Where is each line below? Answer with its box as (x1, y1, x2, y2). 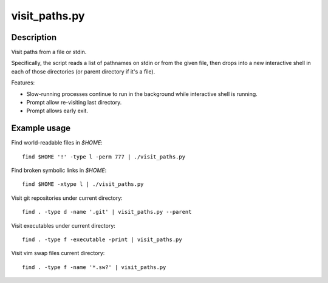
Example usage (11, 123, 71, 134)
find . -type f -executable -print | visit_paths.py (22, 236, 182, 243)
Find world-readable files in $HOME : (11, 139, 103, 146)
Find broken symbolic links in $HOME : (11, 167, 107, 174)
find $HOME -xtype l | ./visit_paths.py (22, 181, 144, 188)
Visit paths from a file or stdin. (11, 49, 87, 56)
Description (11, 32, 57, 43)
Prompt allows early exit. (26, 107, 88, 115)
